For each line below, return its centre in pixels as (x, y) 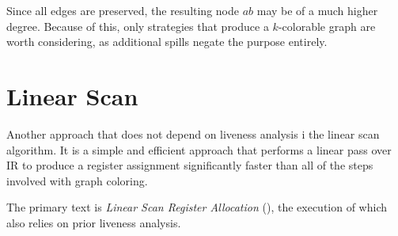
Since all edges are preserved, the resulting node (123, 10)
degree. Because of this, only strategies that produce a (138, 26)
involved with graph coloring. (77, 180)
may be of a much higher (317, 10)
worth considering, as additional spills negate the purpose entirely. (167, 42)
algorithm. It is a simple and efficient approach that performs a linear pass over (199, 149)
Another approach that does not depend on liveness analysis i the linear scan (193, 133)
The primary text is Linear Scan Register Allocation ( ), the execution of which (197, 207)
